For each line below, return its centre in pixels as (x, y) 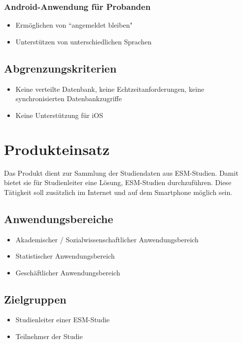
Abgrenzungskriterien (60, 68)
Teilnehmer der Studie (49, 336)
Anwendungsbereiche (59, 218)
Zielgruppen (35, 299)
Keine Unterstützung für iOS (59, 115)
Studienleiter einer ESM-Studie (63, 320)
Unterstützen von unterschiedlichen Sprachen (84, 41)
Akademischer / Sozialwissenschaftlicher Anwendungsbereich (107, 239)
